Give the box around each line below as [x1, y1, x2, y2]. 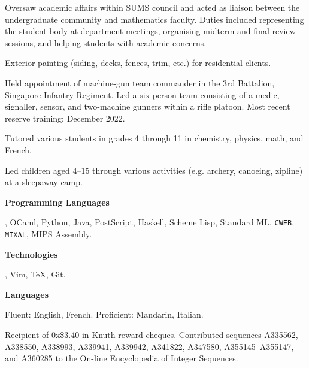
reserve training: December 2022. [5, 111, 125, 124]
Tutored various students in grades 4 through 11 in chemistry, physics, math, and [5, 132, 304, 144]
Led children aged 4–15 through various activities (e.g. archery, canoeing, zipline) [5, 164, 303, 176]
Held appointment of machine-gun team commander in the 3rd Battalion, [5, 76, 275, 89]
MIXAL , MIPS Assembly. [5, 227, 92, 240]
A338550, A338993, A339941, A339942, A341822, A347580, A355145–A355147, [5, 340, 294, 352]
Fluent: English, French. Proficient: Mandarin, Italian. [5, 308, 204, 321]
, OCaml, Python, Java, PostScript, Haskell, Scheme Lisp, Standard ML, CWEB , [5, 216, 295, 228]
